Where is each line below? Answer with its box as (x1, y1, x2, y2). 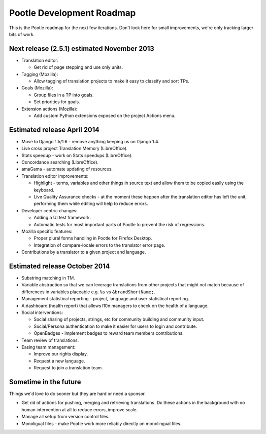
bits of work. (9, 31, 35, 37)
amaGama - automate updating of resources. (21, 166, 113, 172)
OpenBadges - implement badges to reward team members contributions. (33, 330, 184, 336)
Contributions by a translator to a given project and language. (21, 249, 146, 255)
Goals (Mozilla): (21, 85, 54, 91)
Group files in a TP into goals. (33, 92, 94, 98)
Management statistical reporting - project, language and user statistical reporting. (21, 296, 189, 302)
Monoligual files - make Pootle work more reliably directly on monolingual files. (21, 420, 182, 427)
